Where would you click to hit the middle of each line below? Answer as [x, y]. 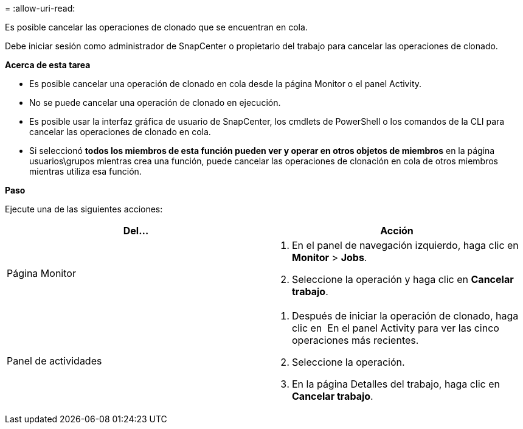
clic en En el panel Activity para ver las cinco [396, 328]
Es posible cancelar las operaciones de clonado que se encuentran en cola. [156, 27]
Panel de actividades [54, 361]
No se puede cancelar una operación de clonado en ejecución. [155, 103]
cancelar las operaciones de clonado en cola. [120, 132]
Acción [397, 231]
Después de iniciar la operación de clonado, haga [405, 316]
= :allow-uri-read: [40, 8]
